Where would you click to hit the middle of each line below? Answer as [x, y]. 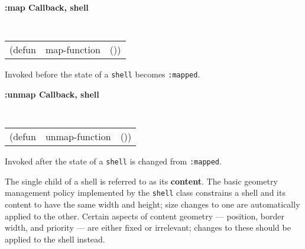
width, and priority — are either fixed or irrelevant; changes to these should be [148, 227]
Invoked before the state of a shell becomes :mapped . [103, 74]
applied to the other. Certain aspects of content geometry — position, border [145, 216]
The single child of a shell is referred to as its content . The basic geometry [141, 181]
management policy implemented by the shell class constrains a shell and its [145, 193]
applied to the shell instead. [55, 239]
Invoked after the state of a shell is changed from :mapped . [113, 161]
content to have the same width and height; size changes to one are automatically [152, 204]
